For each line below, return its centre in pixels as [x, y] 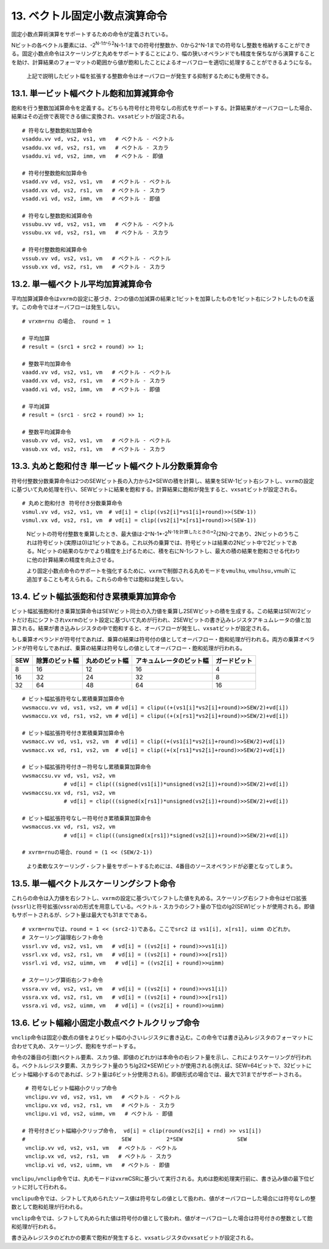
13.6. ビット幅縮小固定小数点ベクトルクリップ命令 [105, 1023]
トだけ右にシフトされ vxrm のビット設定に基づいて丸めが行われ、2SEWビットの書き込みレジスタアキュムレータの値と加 [161, 620]
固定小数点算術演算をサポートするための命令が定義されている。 [91, 34]
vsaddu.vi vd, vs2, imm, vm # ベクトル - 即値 [93, 156]
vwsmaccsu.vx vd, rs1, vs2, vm [69, 793]
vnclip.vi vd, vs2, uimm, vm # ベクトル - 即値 [97, 1165]
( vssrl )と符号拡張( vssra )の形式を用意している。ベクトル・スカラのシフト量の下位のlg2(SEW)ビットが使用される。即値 [163, 906]
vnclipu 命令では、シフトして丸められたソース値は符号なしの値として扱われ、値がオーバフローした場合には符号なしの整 [164, 1198]
